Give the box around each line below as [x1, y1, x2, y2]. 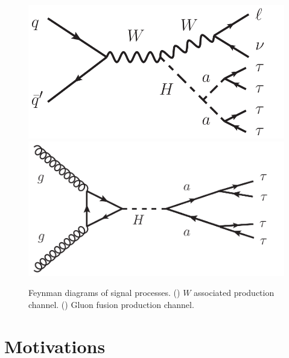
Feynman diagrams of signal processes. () [28, 286, 180, 299]
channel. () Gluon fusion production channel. [28, 298, 194, 311]
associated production [194, 286, 275, 299]
